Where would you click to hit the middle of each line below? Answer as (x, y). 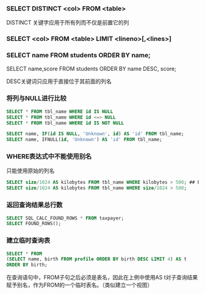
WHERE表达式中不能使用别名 (49, 156)
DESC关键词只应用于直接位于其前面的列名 (59, 81)
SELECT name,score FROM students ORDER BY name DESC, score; (92, 68)
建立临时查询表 (28, 241)
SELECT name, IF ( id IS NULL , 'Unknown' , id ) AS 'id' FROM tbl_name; (95, 134)
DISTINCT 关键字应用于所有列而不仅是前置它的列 (68, 23)
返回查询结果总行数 (34, 205)
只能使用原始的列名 (31, 171)
